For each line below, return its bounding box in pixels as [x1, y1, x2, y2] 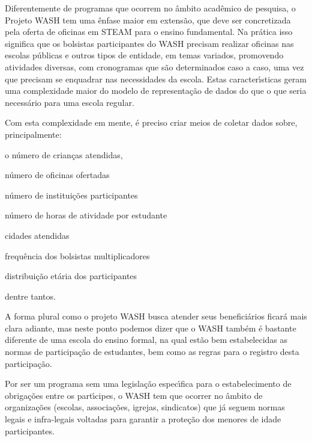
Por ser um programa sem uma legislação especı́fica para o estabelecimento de [5, 377, 292, 390]
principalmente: [5, 128, 62, 140]
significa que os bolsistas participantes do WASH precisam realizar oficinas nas [5, 37, 294, 49]
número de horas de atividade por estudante [5, 209, 167, 221]
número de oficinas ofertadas [5, 168, 110, 181]
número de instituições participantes [5, 188, 138, 201]
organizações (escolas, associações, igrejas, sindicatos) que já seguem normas [5, 401, 285, 413]
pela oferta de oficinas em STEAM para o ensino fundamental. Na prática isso [5, 25, 293, 38]
